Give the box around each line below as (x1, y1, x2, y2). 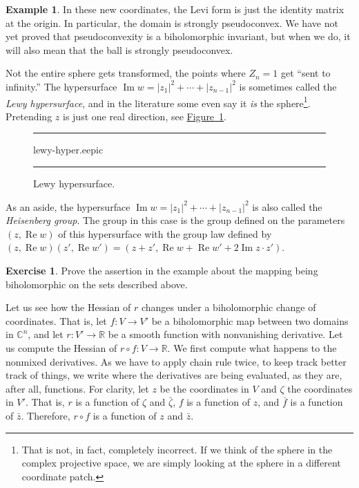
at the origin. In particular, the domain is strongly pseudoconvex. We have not (6, 15, 338, 30)
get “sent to (280, 66, 331, 80)
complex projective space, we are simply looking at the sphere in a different (21, 456, 341, 470)
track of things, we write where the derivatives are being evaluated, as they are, (6, 368, 342, 382)
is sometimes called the (239, 79, 337, 93)
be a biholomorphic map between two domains (151, 313, 349, 328)
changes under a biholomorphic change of (141, 300, 316, 315)
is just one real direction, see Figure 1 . (62, 109, 226, 123)
